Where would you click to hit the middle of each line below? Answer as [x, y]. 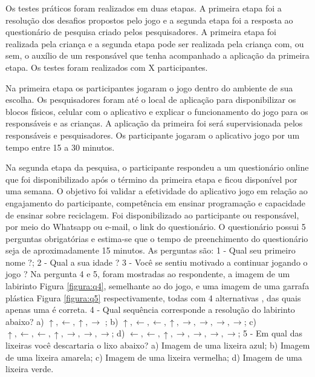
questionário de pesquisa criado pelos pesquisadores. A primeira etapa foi [141, 32]
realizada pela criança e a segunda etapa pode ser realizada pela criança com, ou [155, 43]
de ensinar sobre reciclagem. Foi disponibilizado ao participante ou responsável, [152, 215]
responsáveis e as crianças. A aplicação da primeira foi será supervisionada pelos [154, 123]
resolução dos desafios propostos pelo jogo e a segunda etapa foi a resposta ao [149, 20]
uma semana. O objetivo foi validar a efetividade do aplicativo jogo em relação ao [157, 191]
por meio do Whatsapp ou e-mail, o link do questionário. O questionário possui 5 [156, 227]
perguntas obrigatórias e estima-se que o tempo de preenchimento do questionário [157, 238]
